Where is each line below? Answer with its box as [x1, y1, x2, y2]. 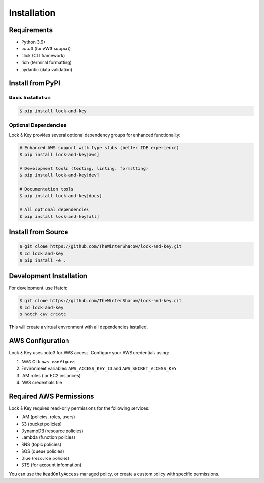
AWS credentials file [21, 379, 62, 385]
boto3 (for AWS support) [21, 46, 71, 51]
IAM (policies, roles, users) [21, 414, 75, 420]
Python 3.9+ [21, 39, 46, 45]
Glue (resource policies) [21, 455, 70, 461]
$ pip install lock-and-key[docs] [19, 193, 102, 198]
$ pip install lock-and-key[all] [19, 214, 100, 219]
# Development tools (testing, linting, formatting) [19, 166, 149, 171]
